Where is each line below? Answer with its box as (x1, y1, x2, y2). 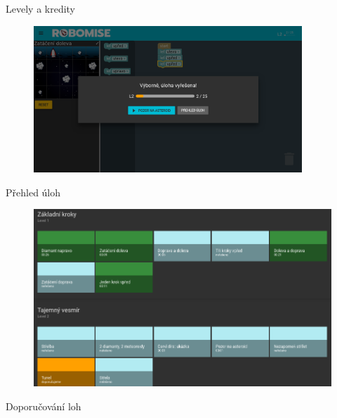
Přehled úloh (6, 184, 61, 199)
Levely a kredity (6, 1, 76, 15)
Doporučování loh (6, 399, 81, 414)
